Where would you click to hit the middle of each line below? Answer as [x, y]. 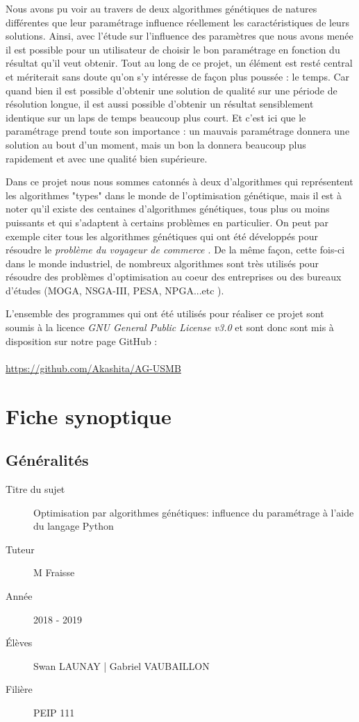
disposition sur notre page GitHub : [82, 341]
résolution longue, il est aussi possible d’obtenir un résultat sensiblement [160, 104]
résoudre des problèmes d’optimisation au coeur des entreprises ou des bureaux [174, 277]
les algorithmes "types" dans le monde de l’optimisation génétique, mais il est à [174, 195]
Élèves [19, 643]
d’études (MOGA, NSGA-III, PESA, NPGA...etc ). [115, 290]
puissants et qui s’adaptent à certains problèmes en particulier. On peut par [167, 222]
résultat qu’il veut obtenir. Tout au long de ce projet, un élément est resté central [179, 63]
